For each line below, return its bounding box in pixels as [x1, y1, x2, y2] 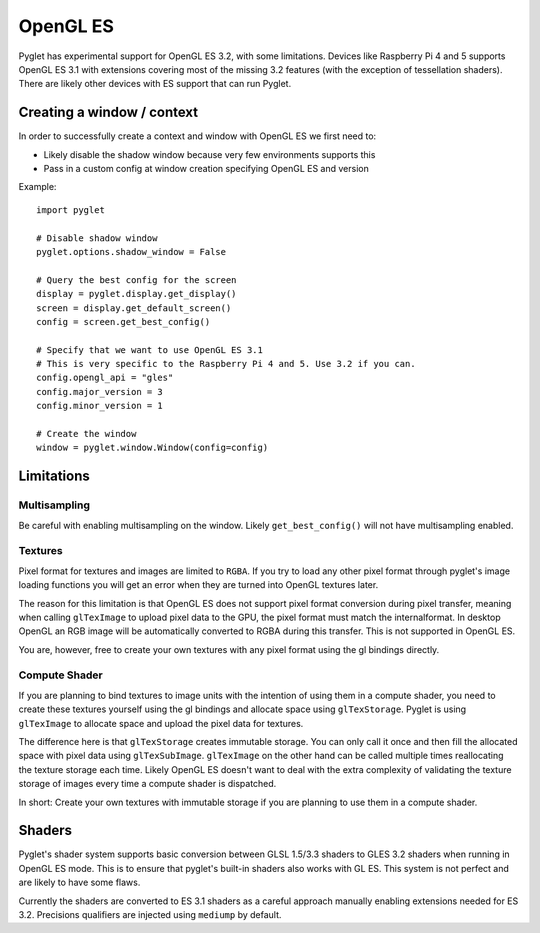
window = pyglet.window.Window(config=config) [36, 442, 269, 454]
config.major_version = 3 [36, 386, 164, 397]
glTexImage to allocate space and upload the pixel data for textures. [18, 717, 304, 729]
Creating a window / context [18, 104, 199, 121]
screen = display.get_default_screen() [36, 302, 232, 314]
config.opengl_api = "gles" [36, 372, 174, 384]
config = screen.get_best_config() [36, 316, 211, 327]
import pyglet [36, 204, 105, 215]
